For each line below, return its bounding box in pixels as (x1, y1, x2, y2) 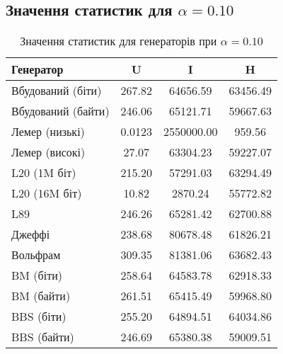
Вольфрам (11, 246, 61, 263)
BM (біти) (11, 267, 62, 284)
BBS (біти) (11, 308, 67, 325)
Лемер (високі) (11, 144, 86, 161)
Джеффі (11, 226, 50, 243)
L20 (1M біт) (11, 164, 76, 181)
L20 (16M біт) (11, 185, 82, 202)
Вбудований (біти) (11, 82, 102, 99)
